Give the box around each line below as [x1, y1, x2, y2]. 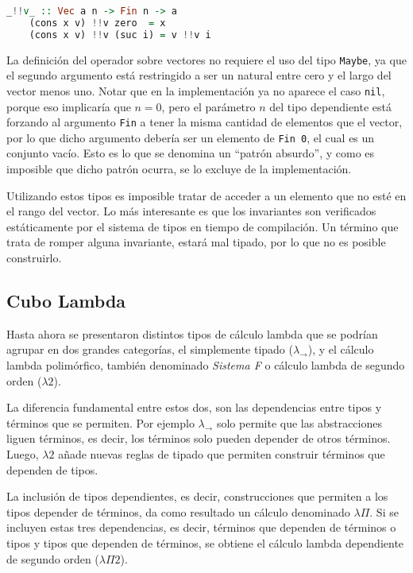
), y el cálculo [307, 341, 374, 358]
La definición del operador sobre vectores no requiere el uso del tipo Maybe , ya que [6, 51, 407, 68]
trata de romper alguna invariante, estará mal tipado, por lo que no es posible [6, 234, 386, 250]
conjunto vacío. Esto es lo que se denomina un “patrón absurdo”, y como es [6, 145, 375, 161]
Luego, [6, 445, 39, 462]
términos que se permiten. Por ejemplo [6, 414, 195, 431]
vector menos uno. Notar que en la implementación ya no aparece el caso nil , [6, 82, 385, 99]
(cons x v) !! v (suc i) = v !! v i [29, 29, 211, 41]
